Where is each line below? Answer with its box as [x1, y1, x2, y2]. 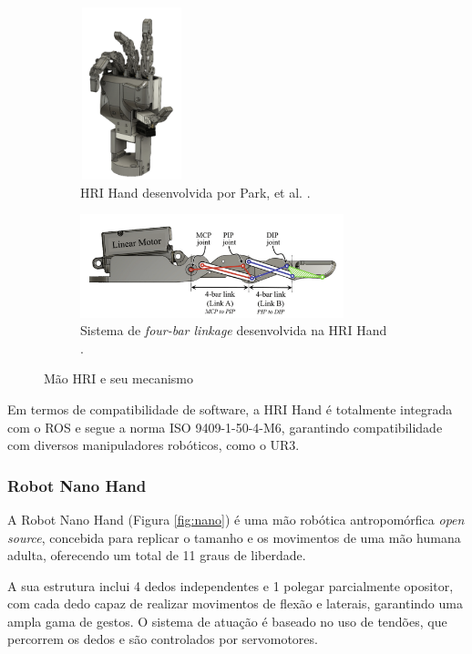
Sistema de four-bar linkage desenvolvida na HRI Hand [80, 321, 387, 340]
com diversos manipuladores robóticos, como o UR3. [7, 435, 300, 455]
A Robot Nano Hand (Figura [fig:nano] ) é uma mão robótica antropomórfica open [7, 509, 465, 528]
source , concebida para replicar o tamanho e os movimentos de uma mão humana [7, 527, 461, 547]
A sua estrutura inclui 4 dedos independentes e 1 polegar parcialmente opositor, [7, 576, 454, 595]
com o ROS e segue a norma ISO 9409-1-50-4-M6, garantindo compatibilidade [7, 417, 443, 436]
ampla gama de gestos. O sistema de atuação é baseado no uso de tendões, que [7, 611, 447, 630]
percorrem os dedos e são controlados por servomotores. [7, 629, 318, 649]
